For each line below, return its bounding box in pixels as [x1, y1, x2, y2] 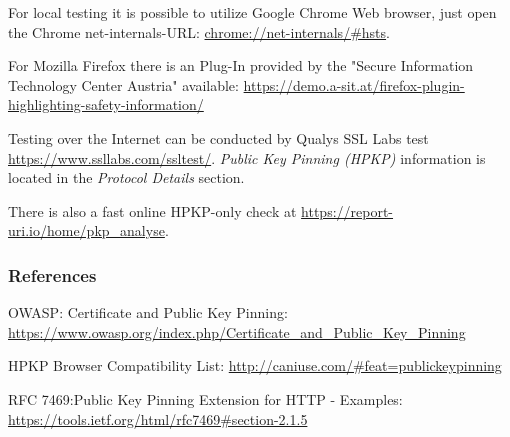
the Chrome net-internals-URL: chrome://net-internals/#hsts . [8, 21, 390, 42]
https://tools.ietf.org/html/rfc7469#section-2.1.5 [8, 408, 308, 429]
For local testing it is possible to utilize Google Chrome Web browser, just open [8, 2, 497, 22]
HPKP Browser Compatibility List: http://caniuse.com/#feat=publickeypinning [8, 355, 502, 376]
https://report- [301, 200, 394, 221]
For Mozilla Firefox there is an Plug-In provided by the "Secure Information [8, 55, 474, 76]
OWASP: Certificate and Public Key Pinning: [8, 302, 288, 323]
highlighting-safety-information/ [8, 94, 204, 115]
